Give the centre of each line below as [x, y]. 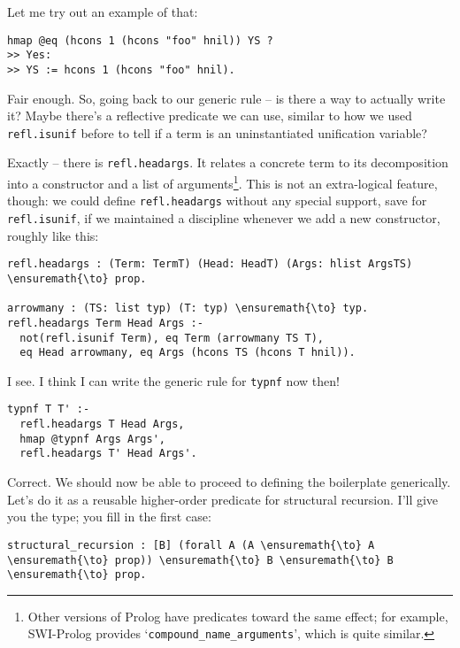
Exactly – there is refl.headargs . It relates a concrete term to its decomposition [228, 162]
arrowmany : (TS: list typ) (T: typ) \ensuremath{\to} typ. [188, 309]
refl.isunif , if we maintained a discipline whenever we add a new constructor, [224, 217]
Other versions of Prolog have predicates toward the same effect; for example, [238, 616]
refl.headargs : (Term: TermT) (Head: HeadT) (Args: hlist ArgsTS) [210, 264]
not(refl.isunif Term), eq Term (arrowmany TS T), [172, 338]
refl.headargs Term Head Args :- [105, 323]
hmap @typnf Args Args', [92, 439]
